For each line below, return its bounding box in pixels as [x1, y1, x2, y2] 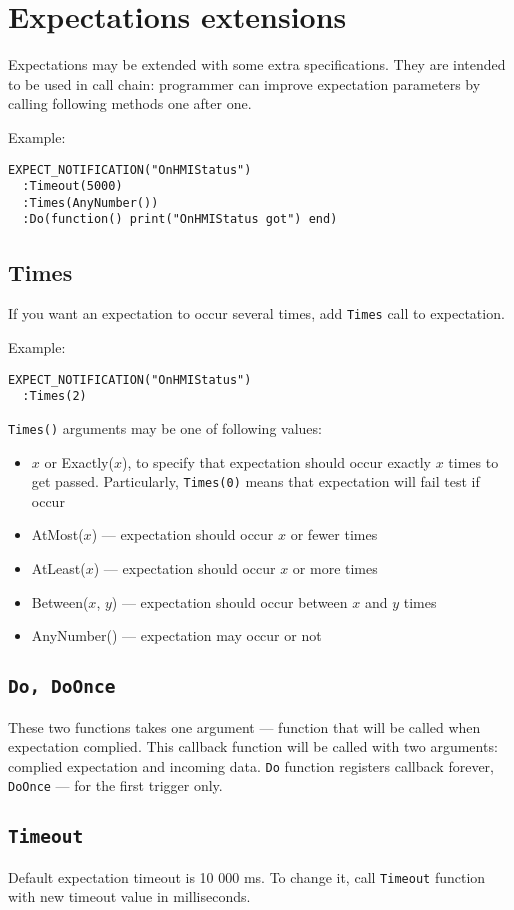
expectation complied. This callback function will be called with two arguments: [8, 736, 498, 757]
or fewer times [290, 524, 378, 545]
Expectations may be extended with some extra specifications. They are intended [8, 54, 506, 75]
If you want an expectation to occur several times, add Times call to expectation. [8, 303, 505, 324]
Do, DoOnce [8, 676, 116, 698]
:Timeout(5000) [22, 179, 123, 194]
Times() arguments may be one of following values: [8, 417, 322, 438]
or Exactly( [44, 451, 114, 472]
